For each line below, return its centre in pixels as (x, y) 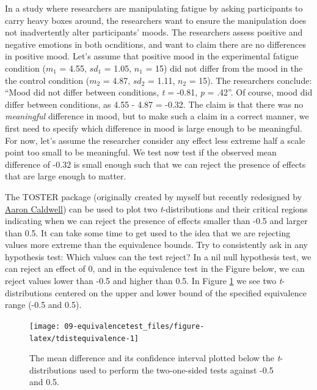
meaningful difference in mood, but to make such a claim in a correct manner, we (157, 116)
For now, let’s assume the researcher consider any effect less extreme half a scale (155, 140)
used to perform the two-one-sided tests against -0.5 (176, 369)
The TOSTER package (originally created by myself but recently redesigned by (154, 196)
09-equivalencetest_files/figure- (134, 326)
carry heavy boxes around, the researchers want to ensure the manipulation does (156, 20)
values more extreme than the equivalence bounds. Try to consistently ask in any (156, 245)
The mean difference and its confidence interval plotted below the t (155, 358)
